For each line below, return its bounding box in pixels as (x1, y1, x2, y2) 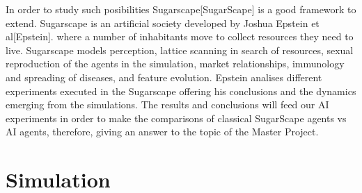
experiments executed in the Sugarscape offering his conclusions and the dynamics (6, 83, 356, 98)
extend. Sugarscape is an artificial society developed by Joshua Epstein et (6, 15, 320, 30)
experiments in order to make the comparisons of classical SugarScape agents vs (6, 110, 347, 125)
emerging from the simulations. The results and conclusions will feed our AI (6, 97, 329, 112)
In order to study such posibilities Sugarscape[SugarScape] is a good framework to (6, 2, 356, 16)
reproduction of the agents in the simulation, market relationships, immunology (6, 56, 345, 71)
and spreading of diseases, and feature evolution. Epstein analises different (6, 69, 322, 84)
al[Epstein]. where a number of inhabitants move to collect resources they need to (6, 29, 354, 44)
